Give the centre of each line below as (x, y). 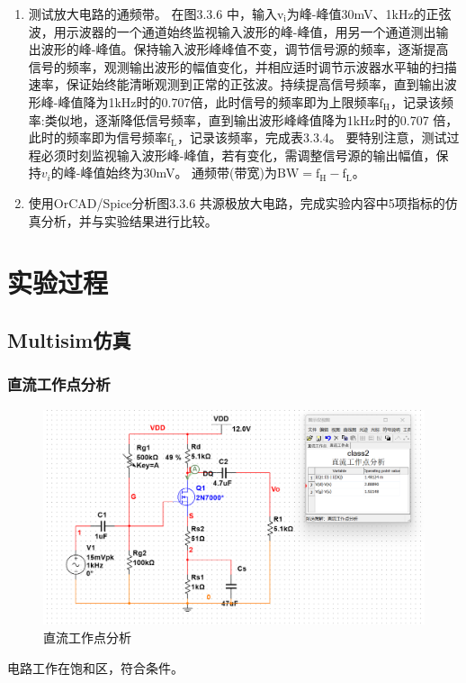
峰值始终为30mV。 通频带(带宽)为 (179, 173)
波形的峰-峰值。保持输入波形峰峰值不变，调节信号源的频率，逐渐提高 (245, 49)
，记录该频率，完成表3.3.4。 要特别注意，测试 (312, 137)
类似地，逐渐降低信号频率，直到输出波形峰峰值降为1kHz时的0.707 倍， (251, 119)
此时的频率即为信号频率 (98, 137)
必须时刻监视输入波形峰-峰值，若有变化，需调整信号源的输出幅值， (238, 155)
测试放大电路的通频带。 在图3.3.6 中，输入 (152, 14)
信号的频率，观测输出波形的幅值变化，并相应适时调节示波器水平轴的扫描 (242, 66)
